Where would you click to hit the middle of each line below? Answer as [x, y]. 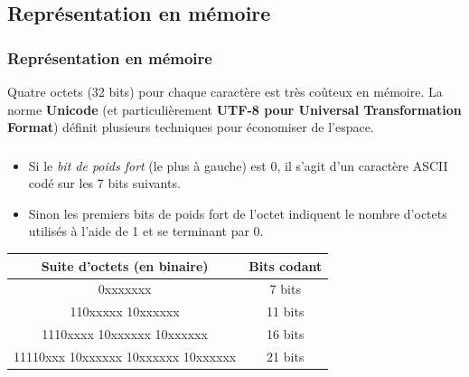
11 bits [286, 311]
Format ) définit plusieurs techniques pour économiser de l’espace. [191, 127]
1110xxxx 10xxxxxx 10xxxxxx [125, 334]
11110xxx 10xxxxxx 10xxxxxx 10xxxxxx [125, 356]
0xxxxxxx [125, 289]
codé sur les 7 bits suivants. [104, 183]
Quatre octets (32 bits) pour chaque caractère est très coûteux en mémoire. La [225, 91]
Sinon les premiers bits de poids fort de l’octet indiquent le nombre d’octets [238, 213]
